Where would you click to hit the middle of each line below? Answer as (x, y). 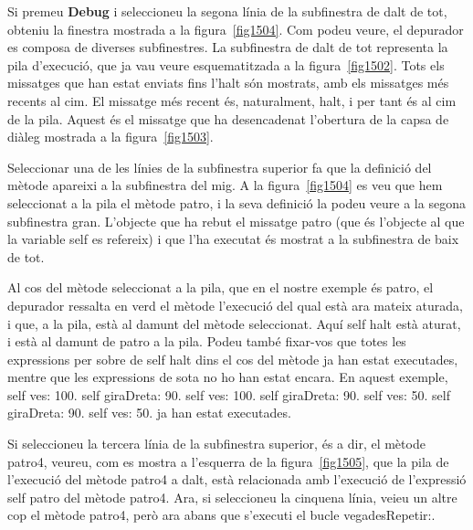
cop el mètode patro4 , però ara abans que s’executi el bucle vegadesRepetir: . (221, 515)
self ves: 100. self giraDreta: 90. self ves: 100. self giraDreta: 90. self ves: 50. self (229, 394)
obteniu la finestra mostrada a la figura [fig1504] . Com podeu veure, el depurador (236, 29)
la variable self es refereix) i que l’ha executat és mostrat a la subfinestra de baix (233, 239)
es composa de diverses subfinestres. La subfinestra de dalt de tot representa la (228, 47)
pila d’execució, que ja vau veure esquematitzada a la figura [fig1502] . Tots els (226, 64)
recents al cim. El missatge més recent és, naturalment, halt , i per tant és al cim (232, 100)
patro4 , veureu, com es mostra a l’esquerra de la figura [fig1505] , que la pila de (228, 461)
